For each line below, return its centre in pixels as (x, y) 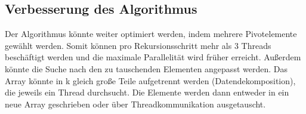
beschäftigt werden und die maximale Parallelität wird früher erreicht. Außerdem (153, 57)
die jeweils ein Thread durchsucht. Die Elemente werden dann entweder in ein (147, 92)
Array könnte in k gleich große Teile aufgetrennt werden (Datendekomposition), (150, 80)
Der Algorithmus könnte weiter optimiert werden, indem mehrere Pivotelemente (151, 34)
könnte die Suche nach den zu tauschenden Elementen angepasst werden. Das (146, 68)
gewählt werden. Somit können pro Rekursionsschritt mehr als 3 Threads (138, 45)
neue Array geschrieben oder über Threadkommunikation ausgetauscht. (135, 104)
